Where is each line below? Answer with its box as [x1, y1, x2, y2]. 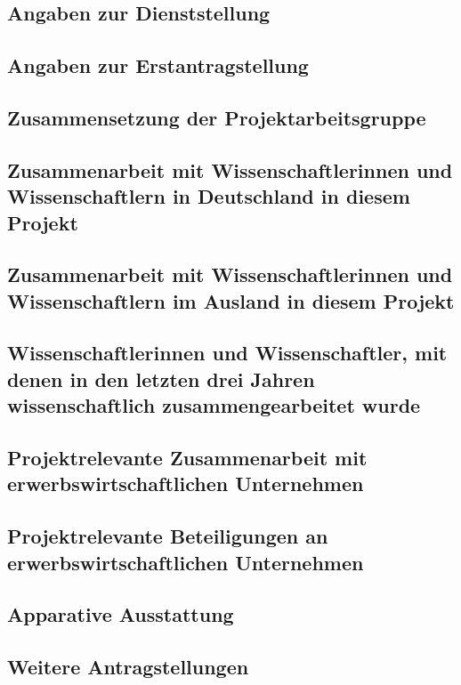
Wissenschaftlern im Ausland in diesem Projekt [7, 286, 455, 314]
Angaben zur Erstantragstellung [7, 52, 309, 79]
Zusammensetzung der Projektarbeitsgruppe [7, 103, 426, 131]
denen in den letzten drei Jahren [7, 365, 315, 392]
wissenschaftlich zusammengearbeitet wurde [7, 391, 421, 419]
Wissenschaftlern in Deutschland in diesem [7, 182, 410, 210]
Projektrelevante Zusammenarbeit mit [7, 444, 368, 471]
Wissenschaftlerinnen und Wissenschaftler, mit [7, 339, 448, 367]
